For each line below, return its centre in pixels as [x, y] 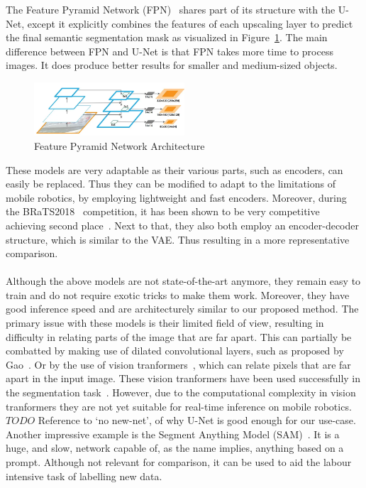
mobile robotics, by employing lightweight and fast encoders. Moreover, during [176, 197]
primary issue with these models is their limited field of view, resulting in [165, 323]
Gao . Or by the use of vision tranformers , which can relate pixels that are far [178, 364]
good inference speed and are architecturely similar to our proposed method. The [182, 309]
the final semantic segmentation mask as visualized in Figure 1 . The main [167, 37]
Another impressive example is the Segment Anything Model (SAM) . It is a [173, 434]
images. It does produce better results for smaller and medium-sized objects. [172, 65]
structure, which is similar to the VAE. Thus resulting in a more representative [178, 239]
